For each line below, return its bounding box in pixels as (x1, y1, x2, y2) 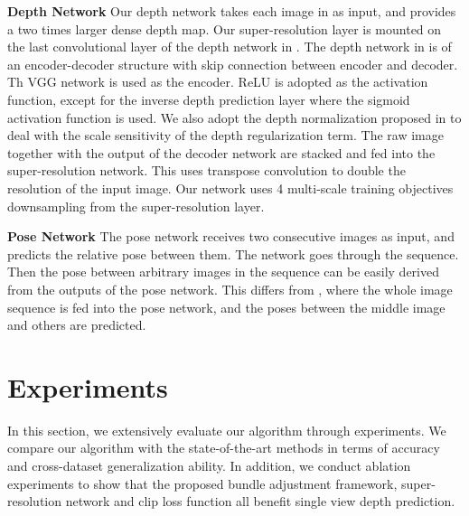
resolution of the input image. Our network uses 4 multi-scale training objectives (7, 178, 454, 197)
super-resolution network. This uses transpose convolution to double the (7, 161, 406, 180)
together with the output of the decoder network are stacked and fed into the (7, 143, 436, 162)
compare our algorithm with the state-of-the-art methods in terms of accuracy (7, 438, 440, 457)
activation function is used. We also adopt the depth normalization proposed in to (7, 108, 462, 127)
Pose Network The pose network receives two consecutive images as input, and (7, 227, 455, 246)
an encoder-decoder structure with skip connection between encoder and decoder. (7, 54, 458, 73)
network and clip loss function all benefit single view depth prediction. (65, 492, 455, 511)
